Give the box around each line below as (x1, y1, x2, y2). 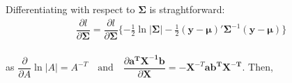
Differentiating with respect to (6, 2, 135, 16)
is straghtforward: (149, 2, 225, 16)
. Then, (242, 59, 273, 74)
